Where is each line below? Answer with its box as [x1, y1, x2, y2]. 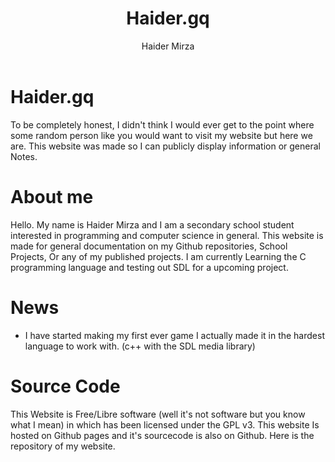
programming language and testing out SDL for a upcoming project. [10, 261, 289, 273]
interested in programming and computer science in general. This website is [10, 229, 324, 241]
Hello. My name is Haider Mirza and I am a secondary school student [10, 218, 295, 231]
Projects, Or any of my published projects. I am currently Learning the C [10, 250, 307, 262]
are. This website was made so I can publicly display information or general [10, 140, 321, 152]
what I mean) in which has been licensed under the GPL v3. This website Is [10, 418, 320, 431]
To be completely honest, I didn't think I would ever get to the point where [10, 118, 315, 131]
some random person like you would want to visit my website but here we [10, 129, 313, 141]
